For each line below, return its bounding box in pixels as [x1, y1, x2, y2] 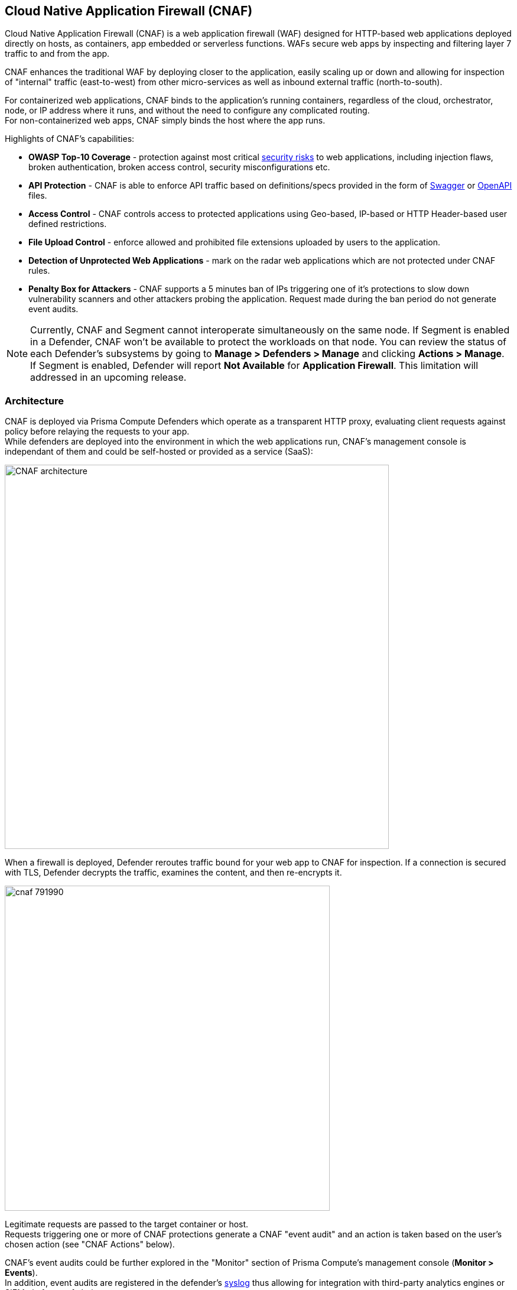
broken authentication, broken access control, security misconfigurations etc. [28, 162, 330, 173]
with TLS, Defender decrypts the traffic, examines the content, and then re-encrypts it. [5, 867, 342, 878]
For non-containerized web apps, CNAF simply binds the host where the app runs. [5, 115, 326, 126]
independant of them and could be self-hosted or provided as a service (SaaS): [5, 446, 313, 457]
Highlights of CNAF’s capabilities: [5, 134, 135, 144]
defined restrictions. [28, 219, 107, 229]
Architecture [5, 394, 64, 407]
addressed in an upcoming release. [30, 371, 187, 384]
